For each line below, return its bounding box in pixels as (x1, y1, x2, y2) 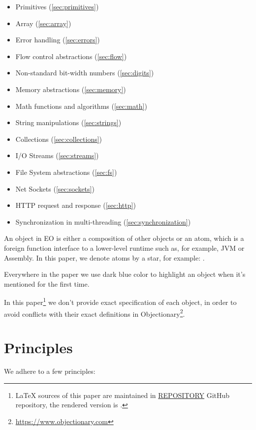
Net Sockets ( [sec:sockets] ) (15, 183, 95, 194)
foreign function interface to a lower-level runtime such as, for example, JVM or (4, 242, 245, 253)
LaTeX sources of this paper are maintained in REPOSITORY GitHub (15, 390, 230, 400)
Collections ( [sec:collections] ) (15, 133, 102, 144)
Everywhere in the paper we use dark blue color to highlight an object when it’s (4, 269, 246, 279)
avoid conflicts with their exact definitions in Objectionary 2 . (4, 307, 185, 319)
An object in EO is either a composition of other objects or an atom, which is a (4, 233, 244, 243)
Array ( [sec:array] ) (15, 18, 71, 28)
